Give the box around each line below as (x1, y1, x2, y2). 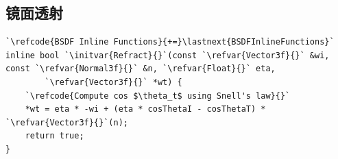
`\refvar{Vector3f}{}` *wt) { (45, 77, 182, 87)
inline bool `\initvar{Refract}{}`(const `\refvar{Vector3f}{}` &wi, (5, 50, 330, 60)
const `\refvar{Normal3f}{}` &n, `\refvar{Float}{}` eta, (5, 64, 276, 74)
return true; (25, 131, 84, 141)
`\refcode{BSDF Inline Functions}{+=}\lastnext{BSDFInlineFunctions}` (5, 37, 335, 47)
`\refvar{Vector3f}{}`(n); (5, 117, 128, 127)
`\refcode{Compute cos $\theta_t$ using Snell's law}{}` (25, 90, 291, 101)
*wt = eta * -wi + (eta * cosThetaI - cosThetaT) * (25, 104, 266, 114)
